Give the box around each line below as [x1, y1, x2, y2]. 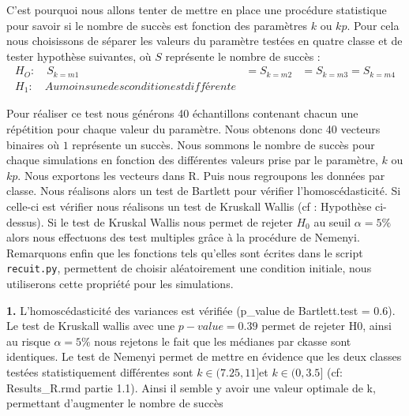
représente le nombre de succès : [165, 47, 321, 64]
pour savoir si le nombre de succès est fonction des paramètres [6, 17, 308, 33]
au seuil [313, 213, 351, 230]
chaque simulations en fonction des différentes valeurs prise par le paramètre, [6, 152, 378, 168]
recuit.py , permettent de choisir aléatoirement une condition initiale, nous [6, 260, 372, 276]
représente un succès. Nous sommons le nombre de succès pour [72, 136, 375, 152]
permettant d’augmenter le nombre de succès [6, 395, 223, 411]
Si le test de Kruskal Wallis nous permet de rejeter [47, 213, 293, 230]
